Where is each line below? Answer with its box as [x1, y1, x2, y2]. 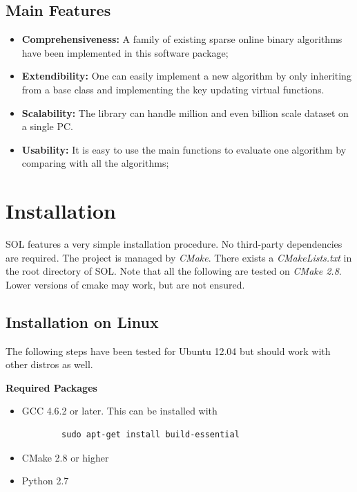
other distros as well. [6, 357, 93, 372]
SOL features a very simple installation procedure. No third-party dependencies [6, 237, 342, 251]
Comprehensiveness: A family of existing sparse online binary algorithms [21, 32, 342, 46]
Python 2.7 [21, 473, 69, 488]
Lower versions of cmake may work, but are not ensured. [6, 277, 245, 291]
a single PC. [21, 119, 73, 134]
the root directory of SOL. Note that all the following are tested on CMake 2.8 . [6, 264, 342, 278]
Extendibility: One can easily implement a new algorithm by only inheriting [21, 69, 351, 83]
